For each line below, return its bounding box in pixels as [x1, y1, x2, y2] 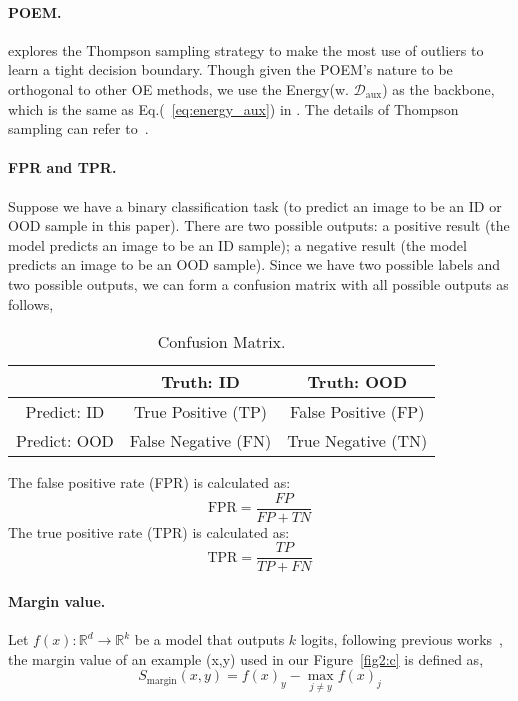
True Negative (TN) [287, 429, 428, 453]
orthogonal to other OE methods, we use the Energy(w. [8, 78, 349, 99]
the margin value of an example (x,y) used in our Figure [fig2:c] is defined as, [8, 648, 484, 669]
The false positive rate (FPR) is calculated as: [8, 472, 291, 493]
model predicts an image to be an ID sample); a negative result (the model [8, 234, 467, 255]
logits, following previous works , [300, 629, 503, 650]
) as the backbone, [382, 78, 495, 99]
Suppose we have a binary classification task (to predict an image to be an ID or [8, 195, 502, 216]
